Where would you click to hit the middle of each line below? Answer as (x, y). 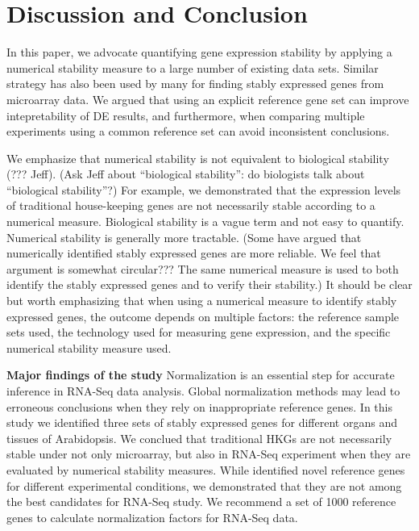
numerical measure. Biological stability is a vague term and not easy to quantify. (205, 222)
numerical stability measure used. (89, 347)
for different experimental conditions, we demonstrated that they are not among (204, 485)
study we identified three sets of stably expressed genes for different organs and (202, 422)
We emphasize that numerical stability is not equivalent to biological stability (198, 158)
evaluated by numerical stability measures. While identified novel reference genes (206, 469)
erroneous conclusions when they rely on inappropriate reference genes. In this (199, 406)
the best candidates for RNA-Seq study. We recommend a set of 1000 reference (201, 502)
